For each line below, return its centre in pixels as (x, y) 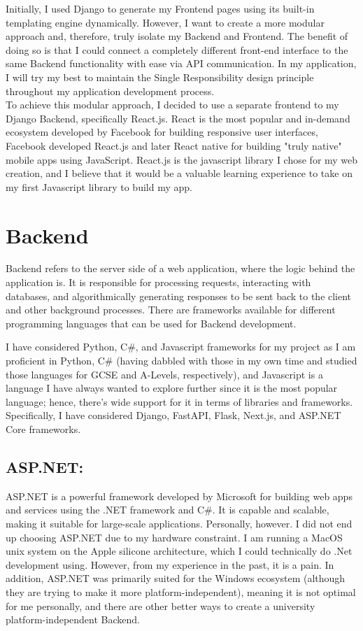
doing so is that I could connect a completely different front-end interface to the (177, 49)
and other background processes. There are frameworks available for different (171, 310)
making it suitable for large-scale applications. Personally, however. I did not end (179, 523)
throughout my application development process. (110, 91)
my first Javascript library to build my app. (99, 186)
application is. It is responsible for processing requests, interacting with (158, 282)
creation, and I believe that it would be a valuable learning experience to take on (179, 173)
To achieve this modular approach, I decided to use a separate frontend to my (172, 105)
